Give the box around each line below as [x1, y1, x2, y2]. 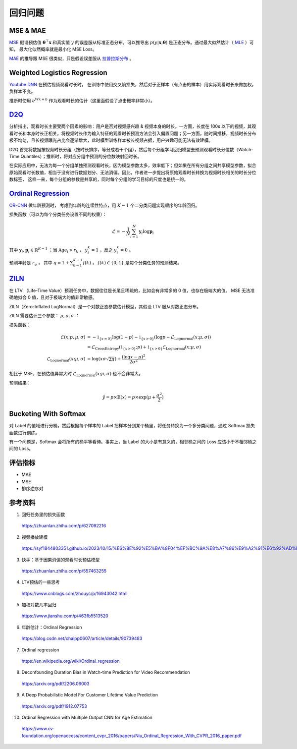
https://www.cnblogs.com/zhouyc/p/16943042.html [21, 590, 128, 596]
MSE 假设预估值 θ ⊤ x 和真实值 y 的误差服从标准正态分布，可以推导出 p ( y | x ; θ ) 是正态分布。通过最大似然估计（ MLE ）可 [9, 39, 254, 46]
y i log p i [139, 229, 154, 235]
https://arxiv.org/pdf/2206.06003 [21, 681, 90, 687]
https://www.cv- [21, 726, 55, 732]
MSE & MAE [9, 26, 47, 35]
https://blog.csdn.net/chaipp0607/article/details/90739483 [21, 635, 143, 641]
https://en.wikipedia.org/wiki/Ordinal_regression [21, 658, 120, 664]
